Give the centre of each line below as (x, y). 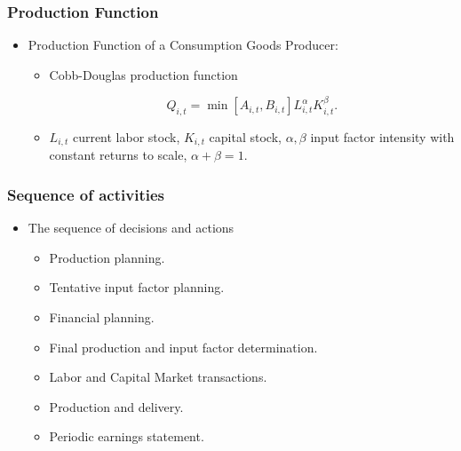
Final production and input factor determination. (183, 347)
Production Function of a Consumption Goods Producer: (183, 45)
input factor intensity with (382, 137)
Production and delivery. (116, 406)
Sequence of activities (86, 194)
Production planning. (107, 257)
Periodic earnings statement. (127, 436)
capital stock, (245, 137)
